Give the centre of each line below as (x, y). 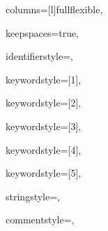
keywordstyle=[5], (44, 173)
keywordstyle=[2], (44, 103)
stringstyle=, (33, 196)
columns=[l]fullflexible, (54, 9)
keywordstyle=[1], (44, 79)
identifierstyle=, (39, 56)
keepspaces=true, (43, 32)
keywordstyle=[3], (44, 126)
